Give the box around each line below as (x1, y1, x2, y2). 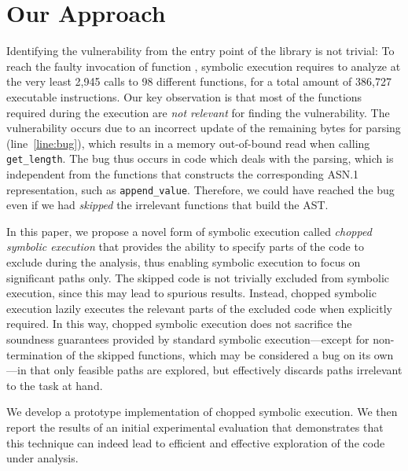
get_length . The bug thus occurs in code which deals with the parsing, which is (6, 150, 394, 167)
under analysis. (6, 450, 79, 466)
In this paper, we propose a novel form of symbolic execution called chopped (6, 223, 372, 239)
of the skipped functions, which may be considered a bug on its (66, 346, 371, 362)
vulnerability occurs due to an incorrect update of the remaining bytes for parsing (6, 120, 401, 136)
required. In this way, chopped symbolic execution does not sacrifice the (6, 315, 352, 332)
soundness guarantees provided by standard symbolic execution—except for (6, 330, 369, 347)
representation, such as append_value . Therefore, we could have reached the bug (6, 181, 395, 197)
